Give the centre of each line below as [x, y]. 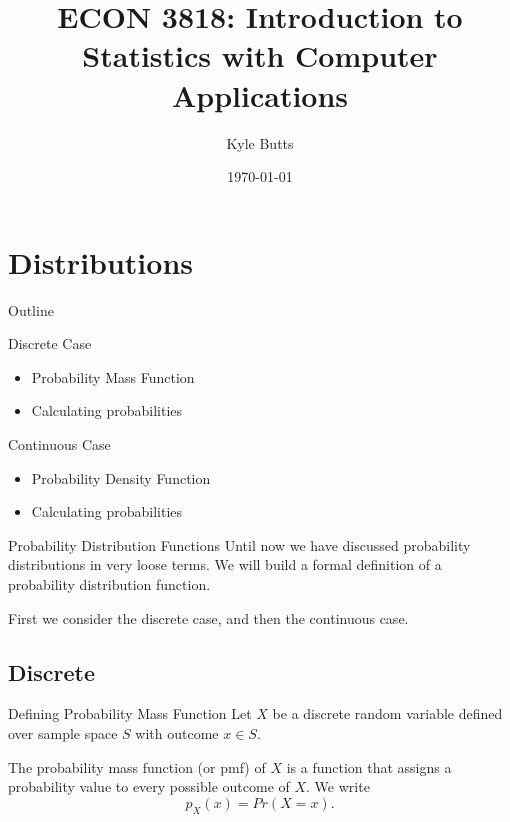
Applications [260, 94]
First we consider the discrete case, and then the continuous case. [208, 617]
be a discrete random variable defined [387, 713]
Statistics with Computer [260, 55]
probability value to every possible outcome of [149, 786]
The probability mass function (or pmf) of [137, 766]
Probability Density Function [121, 477]
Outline [31, 309]
